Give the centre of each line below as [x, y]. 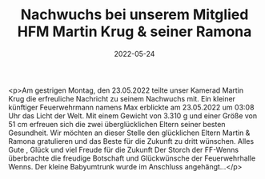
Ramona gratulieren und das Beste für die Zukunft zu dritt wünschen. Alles [131, 141]
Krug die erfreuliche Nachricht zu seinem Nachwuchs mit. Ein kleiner [122, 98]
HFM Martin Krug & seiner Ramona [135, 32]
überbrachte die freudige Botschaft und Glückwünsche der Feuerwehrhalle [132, 158]
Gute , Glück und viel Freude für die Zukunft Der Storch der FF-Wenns [123, 149]
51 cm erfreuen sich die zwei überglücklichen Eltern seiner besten [117, 124]
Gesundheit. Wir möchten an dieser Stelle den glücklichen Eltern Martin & [129, 133]
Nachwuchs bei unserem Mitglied [135, 15]
